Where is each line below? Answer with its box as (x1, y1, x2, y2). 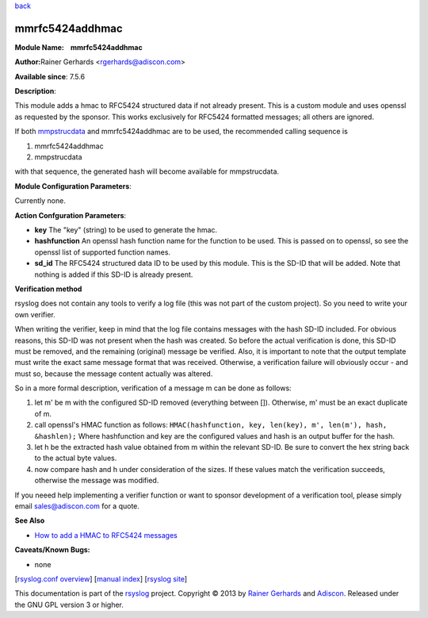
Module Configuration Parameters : (14, 181, 132, 190)
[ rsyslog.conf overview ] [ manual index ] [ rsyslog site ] (14, 574, 188, 583)
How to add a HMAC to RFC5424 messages (34, 530, 178, 539)
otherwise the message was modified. (34, 476, 159, 486)
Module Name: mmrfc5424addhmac (14, 42, 143, 52)
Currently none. (14, 196, 67, 205)
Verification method (14, 284, 82, 294)
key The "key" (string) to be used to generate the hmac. (34, 225, 218, 234)
